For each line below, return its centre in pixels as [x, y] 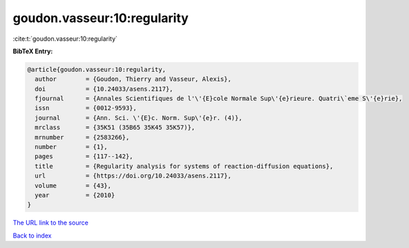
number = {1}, [72, 147]
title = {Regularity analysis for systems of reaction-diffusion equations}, [184, 166]
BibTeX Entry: [33, 51]
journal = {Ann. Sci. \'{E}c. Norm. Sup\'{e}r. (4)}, [139, 118]
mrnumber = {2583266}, [82, 137]
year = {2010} [75, 195]
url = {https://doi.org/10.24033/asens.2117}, [133, 176]
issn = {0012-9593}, [86, 108]
